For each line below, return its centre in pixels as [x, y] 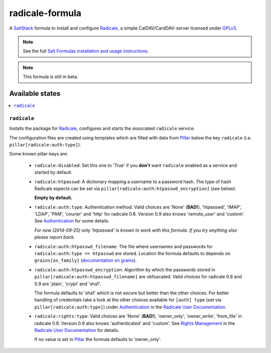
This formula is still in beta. [51, 77]
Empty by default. [53, 198]
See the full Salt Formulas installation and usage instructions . [86, 51]
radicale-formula [45, 13]
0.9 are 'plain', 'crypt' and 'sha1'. [68, 284]
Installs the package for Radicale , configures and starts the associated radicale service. [102, 128]
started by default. [53, 172]
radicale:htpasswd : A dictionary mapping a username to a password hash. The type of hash [133, 182]
